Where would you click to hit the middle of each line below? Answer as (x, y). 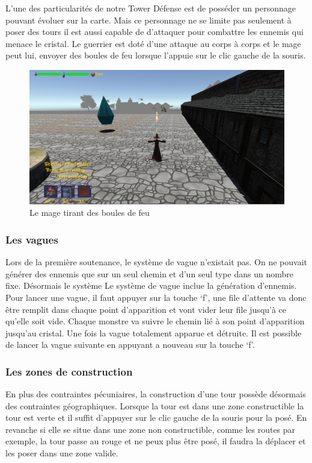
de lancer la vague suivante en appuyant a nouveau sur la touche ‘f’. (130, 345)
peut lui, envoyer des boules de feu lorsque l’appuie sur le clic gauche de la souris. (156, 55)
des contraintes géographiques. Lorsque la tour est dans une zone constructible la (155, 405)
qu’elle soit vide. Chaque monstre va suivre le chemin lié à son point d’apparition (155, 321)
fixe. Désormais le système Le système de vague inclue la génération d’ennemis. (151, 285)
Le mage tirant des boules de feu (90, 213)
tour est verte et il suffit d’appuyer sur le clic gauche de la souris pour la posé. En (156, 417)
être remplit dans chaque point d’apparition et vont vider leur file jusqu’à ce (146, 309)
